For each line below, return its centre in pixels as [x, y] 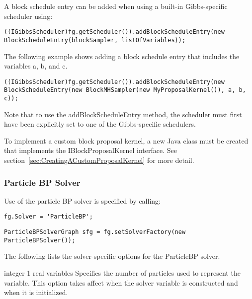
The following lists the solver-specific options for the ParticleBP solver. [112, 256]
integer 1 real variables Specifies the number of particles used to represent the [122, 273]
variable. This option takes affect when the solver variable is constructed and [121, 282]
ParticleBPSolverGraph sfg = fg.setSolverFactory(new [95, 232]
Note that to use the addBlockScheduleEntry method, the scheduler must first [123, 114]
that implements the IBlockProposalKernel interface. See [90, 150]
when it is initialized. [36, 292]
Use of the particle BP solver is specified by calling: [82, 200]
